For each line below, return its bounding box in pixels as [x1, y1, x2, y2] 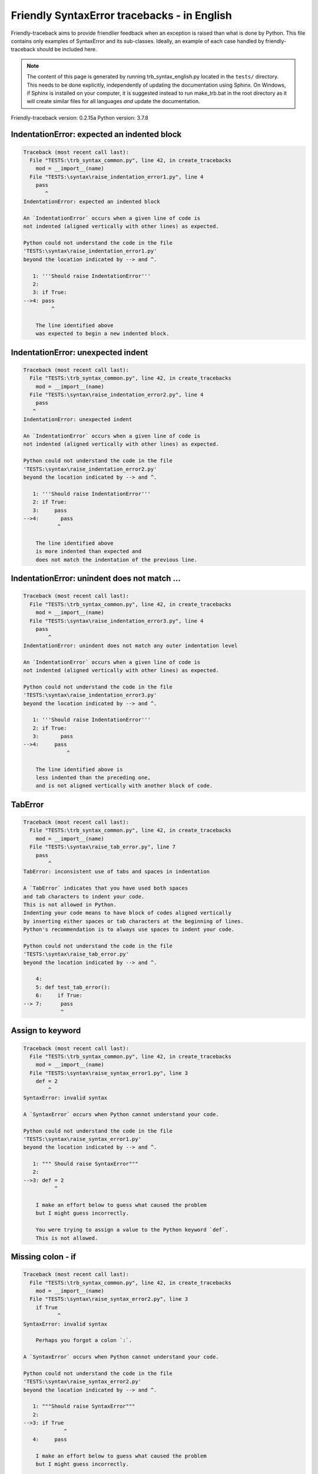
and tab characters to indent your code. [23, 893, 145, 900]
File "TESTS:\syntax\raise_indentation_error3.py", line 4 [29, 617, 204, 624]
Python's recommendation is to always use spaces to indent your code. [23, 926, 235, 933]
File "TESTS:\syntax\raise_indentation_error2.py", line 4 [29, 391, 204, 398]
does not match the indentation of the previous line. [35, 556, 197, 563]
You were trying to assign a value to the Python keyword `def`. [35, 1226, 228, 1233]
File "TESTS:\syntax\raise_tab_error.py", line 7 [29, 844, 176, 850]
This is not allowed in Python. [23, 901, 117, 908]
